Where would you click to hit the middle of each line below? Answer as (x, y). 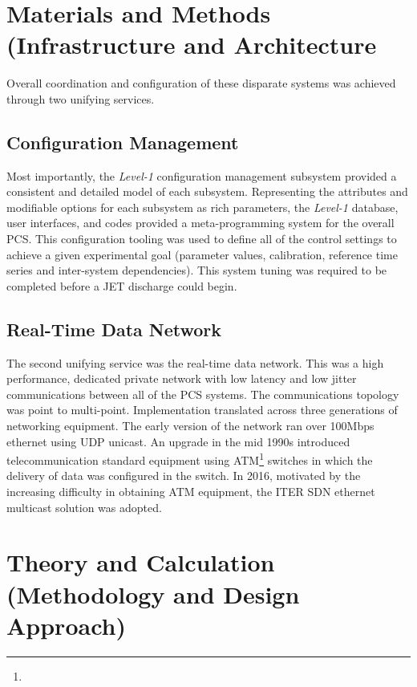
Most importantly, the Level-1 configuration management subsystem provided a (202, 175)
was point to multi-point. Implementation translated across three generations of (202, 410)
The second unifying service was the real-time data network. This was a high (195, 362)
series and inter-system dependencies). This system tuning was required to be (197, 270)
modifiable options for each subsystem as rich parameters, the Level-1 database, (202, 207)
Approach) (66, 625)
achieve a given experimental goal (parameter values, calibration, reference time (202, 254)
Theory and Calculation (141, 562)
